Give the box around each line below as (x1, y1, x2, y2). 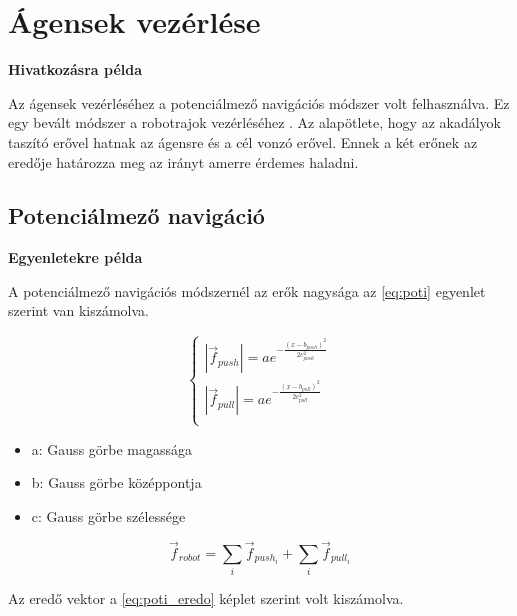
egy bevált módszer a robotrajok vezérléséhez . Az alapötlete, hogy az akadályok (8, 112, 501, 133)
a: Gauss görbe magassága (31, 438, 193, 459)
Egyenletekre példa (8, 247, 143, 268)
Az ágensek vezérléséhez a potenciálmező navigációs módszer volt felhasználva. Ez (8, 92, 510, 113)
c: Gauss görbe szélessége (31, 505, 186, 526)
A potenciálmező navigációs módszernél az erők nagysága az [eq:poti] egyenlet (8, 280, 486, 301)
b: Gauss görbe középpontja (31, 472, 202, 493)
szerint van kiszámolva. (8, 300, 149, 321)
